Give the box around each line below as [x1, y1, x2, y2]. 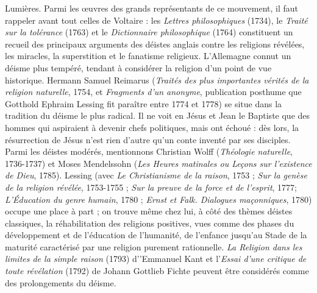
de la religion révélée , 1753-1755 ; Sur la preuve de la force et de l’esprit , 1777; [5, 180, 297, 193]
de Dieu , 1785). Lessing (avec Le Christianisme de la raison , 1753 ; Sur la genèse [5, 169, 307, 182]
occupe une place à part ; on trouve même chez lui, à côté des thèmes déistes [5, 205, 293, 217]
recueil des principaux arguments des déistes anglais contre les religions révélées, [5, 37, 305, 50]
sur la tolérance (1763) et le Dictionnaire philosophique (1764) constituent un [5, 26, 293, 38]
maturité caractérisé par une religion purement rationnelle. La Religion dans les [5, 240, 302, 253]
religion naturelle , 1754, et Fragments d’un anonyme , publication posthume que [5, 85, 302, 98]
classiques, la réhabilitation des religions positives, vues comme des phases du [5, 216, 294, 229]
